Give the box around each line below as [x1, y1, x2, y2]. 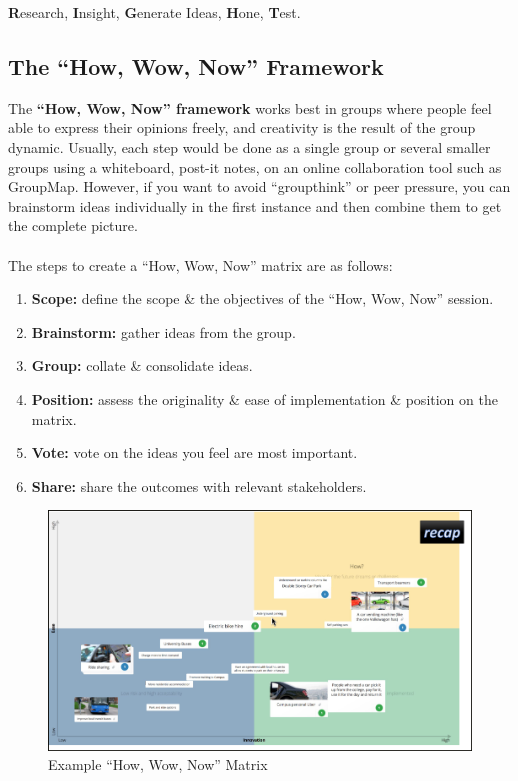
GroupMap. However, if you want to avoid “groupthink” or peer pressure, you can [8, 176, 511, 197]
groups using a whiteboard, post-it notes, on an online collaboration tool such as [8, 156, 502, 177]
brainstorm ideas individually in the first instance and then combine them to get [8, 195, 502, 216]
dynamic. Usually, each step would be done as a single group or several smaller [8, 136, 491, 157]
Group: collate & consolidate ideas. [31, 355, 253, 376]
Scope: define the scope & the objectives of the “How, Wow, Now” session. [31, 288, 494, 309]
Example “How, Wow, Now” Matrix [48, 754, 268, 775]
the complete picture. [8, 215, 138, 236]
